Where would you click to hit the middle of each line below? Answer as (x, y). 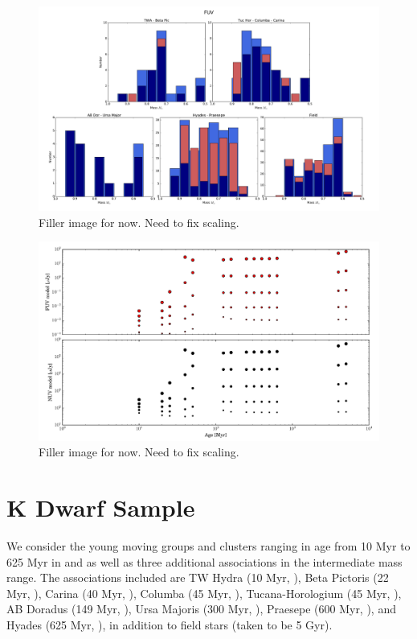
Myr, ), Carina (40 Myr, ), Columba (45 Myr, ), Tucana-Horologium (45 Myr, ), (204, 593)
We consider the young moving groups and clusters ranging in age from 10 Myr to (208, 545)
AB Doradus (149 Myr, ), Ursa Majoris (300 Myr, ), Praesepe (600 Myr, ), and (201, 609)
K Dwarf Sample (101, 507)
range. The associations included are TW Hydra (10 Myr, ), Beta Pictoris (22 (198, 577)
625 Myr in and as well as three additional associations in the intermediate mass (204, 561)
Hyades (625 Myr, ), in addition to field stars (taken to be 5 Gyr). (170, 624)
